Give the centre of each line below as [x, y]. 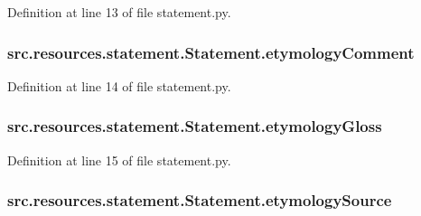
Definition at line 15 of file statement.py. [119, 160]
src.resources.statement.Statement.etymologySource [200, 200]
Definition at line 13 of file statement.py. [119, 12]
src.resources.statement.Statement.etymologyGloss [195, 126]
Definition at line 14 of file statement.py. [119, 85]
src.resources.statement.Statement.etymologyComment [211, 52]
